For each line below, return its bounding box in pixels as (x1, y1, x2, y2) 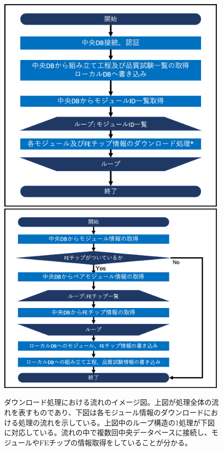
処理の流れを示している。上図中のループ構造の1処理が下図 (18, 417, 215, 427)
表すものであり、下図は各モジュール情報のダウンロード (18, 406, 204, 417)
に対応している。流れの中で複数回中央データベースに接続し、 (4, 427, 211, 438)
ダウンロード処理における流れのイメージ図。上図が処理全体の (4, 397, 212, 407)
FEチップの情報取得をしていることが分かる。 (39, 437, 192, 447)
